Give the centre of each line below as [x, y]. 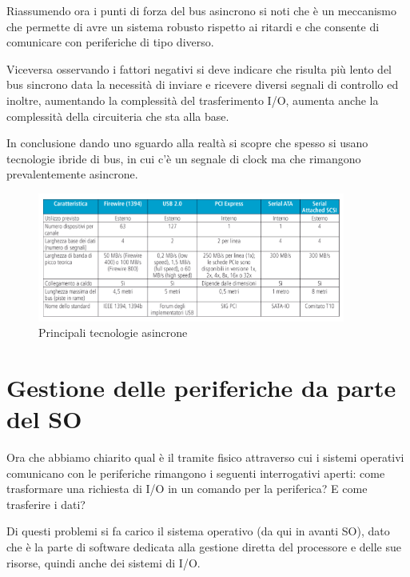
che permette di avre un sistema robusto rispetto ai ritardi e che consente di [193, 26]
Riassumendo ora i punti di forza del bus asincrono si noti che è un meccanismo [202, 10]
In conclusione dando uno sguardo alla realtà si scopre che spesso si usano [187, 143]
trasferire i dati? [46, 504]
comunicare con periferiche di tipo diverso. [110, 42]
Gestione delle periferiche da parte [201, 387]
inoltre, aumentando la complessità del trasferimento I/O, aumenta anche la [193, 100]
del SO [44, 419]
